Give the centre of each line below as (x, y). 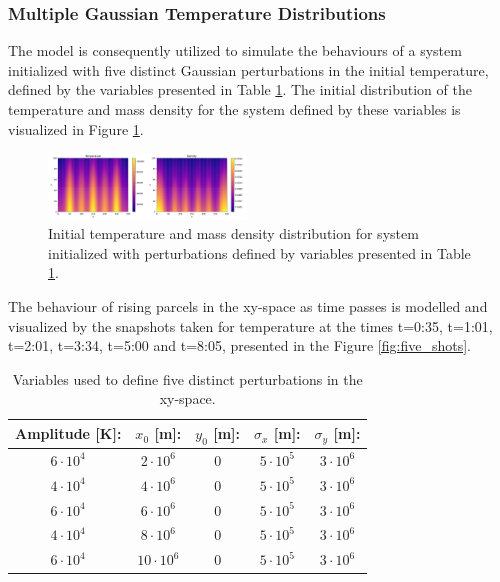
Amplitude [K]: (68, 433)
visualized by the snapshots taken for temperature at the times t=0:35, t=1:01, (250, 325)
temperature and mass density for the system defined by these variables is (234, 109)
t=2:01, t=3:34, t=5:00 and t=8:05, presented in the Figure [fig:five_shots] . (239, 345)
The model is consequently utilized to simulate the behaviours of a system (235, 50)
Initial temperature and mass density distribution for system (233, 233)
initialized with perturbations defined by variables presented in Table (259, 252)
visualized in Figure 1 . (76, 128)
